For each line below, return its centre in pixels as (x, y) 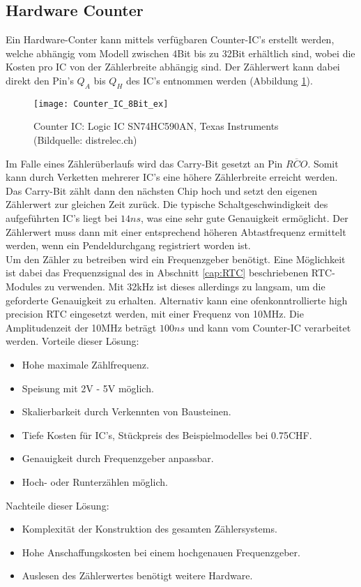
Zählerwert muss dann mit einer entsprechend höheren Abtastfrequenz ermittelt (176, 231)
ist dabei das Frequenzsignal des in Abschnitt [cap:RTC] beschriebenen (157, 273)
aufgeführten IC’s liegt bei (62, 218)
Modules (24, 286)
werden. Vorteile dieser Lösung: (72, 341)
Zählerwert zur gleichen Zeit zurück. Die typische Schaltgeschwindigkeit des (167, 204)
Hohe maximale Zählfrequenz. (85, 364)
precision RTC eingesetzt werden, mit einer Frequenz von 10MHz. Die (155, 314)
